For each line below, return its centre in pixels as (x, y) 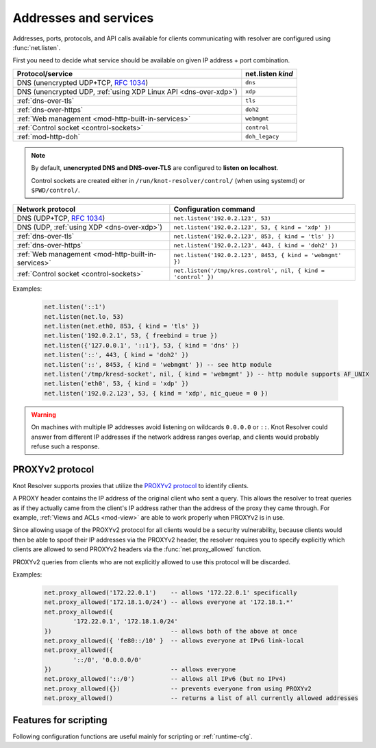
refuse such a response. (65, 446)
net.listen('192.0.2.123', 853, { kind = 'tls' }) (254, 236)
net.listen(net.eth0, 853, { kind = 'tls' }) (122, 326)
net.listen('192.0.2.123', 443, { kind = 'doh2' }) (256, 245)
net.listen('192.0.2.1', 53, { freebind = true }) (131, 336)
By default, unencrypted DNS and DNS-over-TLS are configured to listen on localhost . (155, 168)
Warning (43, 414)
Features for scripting (60, 720)
